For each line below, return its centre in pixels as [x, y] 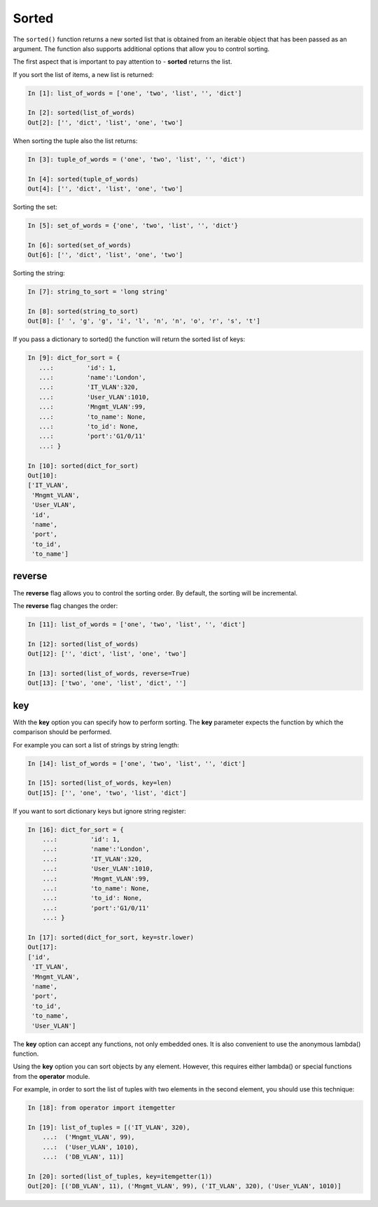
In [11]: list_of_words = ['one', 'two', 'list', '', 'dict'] [136, 624]
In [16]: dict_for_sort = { [76, 829]
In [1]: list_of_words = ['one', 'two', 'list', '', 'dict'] [135, 93]
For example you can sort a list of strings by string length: [96, 745]
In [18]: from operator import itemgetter [101, 1108]
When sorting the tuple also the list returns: [75, 141]
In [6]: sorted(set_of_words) [79, 245]
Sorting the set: [35, 207]
